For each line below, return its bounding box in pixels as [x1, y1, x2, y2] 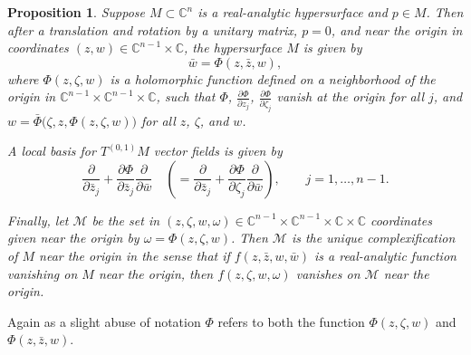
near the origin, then [98, 264, 214, 283]
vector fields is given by [153, 141, 283, 160]
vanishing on [7, 264, 78, 283]
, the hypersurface [184, 38, 283, 57]
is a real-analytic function [313, 246, 457, 265]
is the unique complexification [291, 228, 456, 247]
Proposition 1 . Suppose [7, 3, 145, 21]
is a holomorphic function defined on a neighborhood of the [110, 69, 436, 88]
